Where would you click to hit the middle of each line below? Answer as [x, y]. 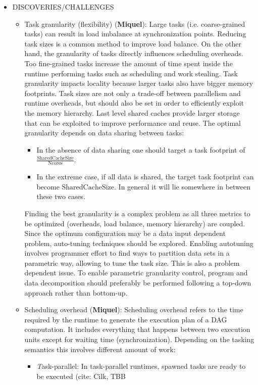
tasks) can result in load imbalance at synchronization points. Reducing [135, 34]
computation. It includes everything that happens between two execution [137, 329]
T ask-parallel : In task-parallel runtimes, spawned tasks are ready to [141, 366]
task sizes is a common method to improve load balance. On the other [133, 43]
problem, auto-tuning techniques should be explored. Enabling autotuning [139, 243]
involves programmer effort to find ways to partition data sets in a [127, 253]
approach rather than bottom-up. [76, 292]
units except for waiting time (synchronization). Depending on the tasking [139, 339]
